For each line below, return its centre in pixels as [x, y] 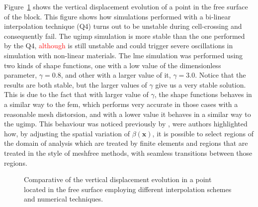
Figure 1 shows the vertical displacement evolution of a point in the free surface [126, 6]
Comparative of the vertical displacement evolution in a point [118, 179]
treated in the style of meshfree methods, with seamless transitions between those [128, 153]
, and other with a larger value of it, [116, 75]
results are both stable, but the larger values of [76, 84]
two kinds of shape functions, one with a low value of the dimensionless [113, 65]
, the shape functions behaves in [203, 94]
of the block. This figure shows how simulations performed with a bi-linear [117, 16]
